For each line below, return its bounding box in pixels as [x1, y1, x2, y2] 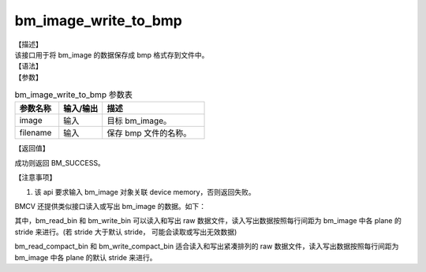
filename [19, 127, 52, 138]
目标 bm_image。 [106, 115, 172, 126]
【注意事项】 [14, 173, 57, 182]
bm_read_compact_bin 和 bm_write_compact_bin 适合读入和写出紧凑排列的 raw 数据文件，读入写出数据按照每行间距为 [14, 241, 399, 252]
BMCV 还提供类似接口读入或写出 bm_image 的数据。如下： [14, 202, 207, 211]
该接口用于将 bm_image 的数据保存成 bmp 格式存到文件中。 [14, 50, 209, 59]
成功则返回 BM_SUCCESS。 [14, 158, 106, 167]
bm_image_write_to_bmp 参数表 [14, 89, 133, 100]
